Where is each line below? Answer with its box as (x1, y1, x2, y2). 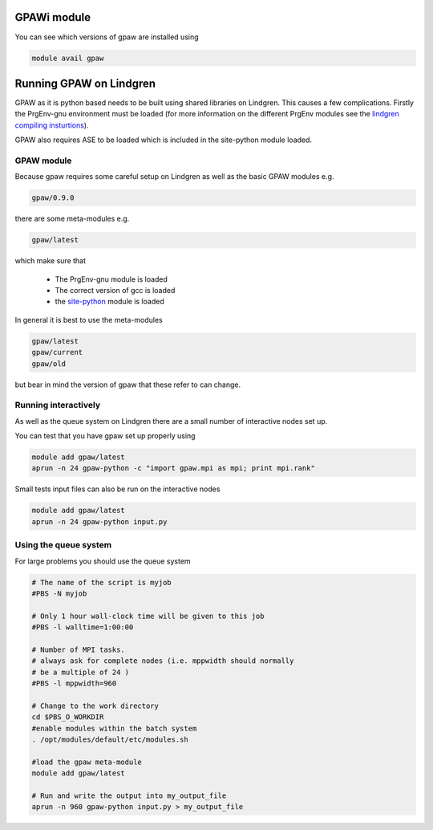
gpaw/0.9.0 (31, 193, 75, 202)
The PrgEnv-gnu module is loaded (55, 274, 168, 284)
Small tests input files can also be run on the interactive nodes (14, 484, 221, 494)
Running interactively (14, 400, 101, 411)
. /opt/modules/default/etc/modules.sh (31, 735, 188, 744)
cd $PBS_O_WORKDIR (31, 713, 104, 722)
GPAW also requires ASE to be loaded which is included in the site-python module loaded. (14, 135, 313, 144)
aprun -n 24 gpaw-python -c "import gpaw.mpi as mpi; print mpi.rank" (31, 464, 316, 473)
